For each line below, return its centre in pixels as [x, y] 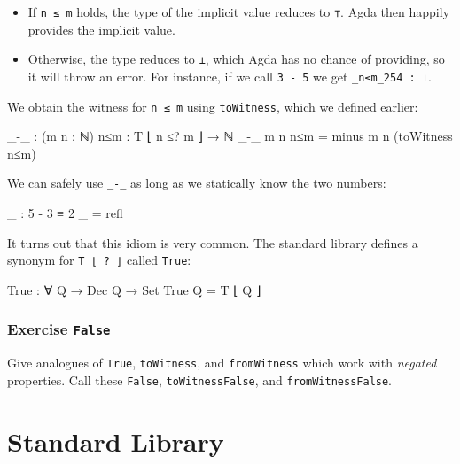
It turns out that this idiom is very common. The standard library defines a [213, 242]
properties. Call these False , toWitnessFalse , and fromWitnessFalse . [200, 379]
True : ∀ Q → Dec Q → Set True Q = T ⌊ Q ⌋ [134, 289]
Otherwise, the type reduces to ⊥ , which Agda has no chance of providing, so [236, 59]
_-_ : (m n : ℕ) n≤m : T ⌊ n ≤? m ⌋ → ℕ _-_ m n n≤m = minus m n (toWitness [230, 136]
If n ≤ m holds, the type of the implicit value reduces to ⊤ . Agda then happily [239, 12]
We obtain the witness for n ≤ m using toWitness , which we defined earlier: [213, 106]
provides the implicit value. [101, 29]
